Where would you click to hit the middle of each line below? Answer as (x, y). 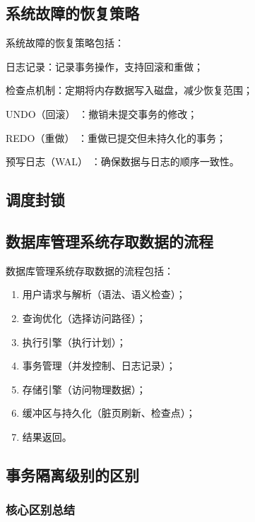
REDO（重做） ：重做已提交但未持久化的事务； (116, 137)
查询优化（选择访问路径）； (84, 318)
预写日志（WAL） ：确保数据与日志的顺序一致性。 (123, 161)
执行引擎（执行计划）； (74, 342)
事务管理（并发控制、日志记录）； (99, 366)
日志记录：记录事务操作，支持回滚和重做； (105, 66)
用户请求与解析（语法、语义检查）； (104, 294)
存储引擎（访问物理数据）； (84, 389)
